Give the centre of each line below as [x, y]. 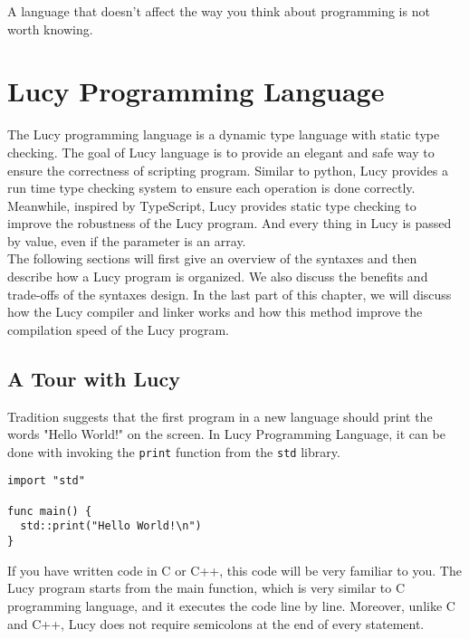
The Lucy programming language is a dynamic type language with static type [224, 134]
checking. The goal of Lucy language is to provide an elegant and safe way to [221, 152]
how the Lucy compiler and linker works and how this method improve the [215, 312]
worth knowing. [50, 29]
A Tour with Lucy [94, 378]
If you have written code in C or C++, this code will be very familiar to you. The [234, 570]
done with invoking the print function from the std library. [174, 451]
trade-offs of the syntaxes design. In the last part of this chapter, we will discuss [230, 294]
